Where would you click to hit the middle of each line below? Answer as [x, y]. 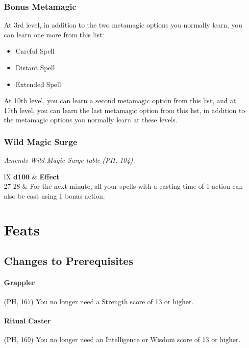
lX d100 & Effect [32, 176]
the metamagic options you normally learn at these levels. [91, 120]
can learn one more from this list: [54, 34]
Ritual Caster [27, 320]
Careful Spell [35, 51]
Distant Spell [35, 67]
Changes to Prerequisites [69, 261]
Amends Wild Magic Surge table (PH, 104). [70, 160]
